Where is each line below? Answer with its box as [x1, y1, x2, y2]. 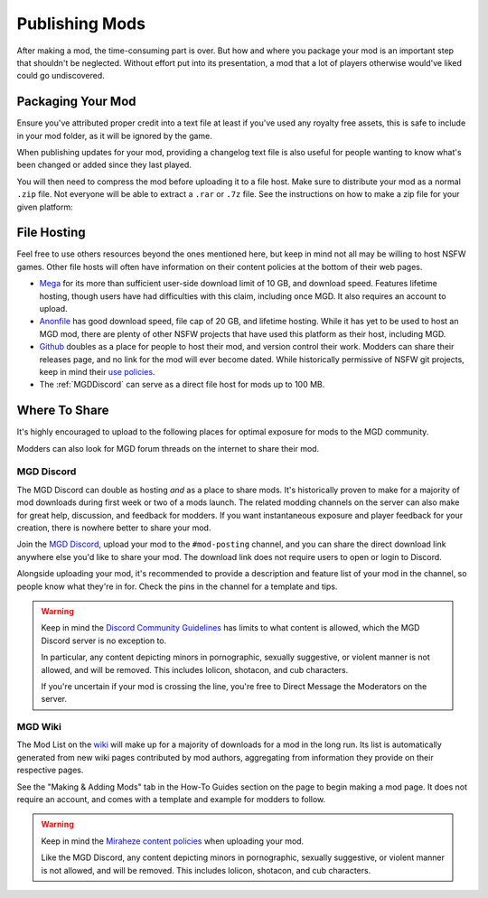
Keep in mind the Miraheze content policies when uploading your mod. [41, 836, 305, 847]
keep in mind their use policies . [39, 367, 155, 377]
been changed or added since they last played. [16, 159, 192, 171]
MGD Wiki [16, 721, 62, 734]
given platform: [16, 201, 73, 212]
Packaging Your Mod [16, 94, 136, 109]
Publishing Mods [16, 14, 146, 33]
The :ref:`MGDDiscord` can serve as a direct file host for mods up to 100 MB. [39, 379, 325, 390]
